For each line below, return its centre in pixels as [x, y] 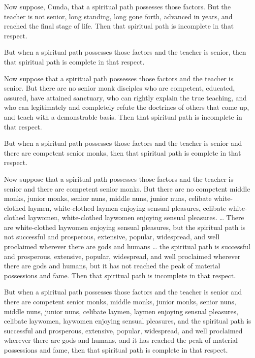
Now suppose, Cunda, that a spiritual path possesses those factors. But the [117, 6]
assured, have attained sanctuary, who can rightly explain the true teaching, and [126, 97]
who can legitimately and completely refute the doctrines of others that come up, [127, 107]
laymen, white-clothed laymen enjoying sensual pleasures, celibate [127, 208]
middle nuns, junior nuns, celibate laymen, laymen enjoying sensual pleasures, [121, 311]
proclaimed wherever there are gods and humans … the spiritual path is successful [127, 246]
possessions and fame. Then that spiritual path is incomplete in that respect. [120, 275]
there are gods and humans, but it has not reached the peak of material [112, 266]
